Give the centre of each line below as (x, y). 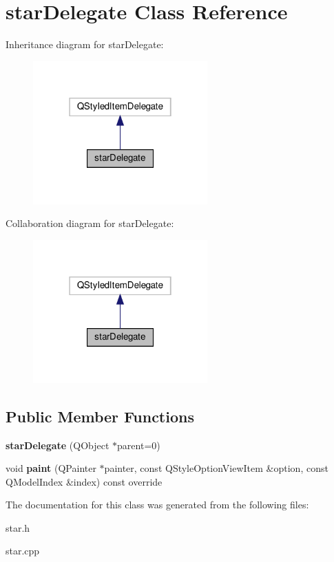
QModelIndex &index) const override (84, 481)
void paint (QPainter (51, 468)
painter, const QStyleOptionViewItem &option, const (216, 468)
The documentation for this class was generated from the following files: (157, 505)
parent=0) (139, 445)
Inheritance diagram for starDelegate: (85, 44)
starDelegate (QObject (58, 445)
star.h (18, 527)
